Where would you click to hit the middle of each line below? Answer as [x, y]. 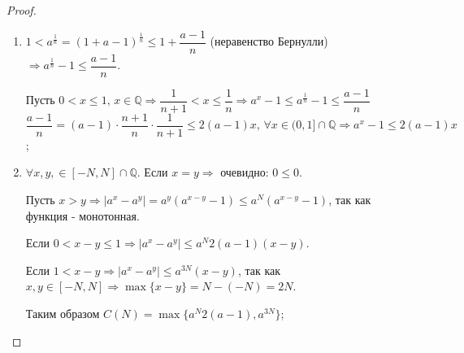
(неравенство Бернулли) [269, 41]
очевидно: [245, 172]
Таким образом [63, 313]
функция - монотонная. [82, 215]
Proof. [22, 10]
